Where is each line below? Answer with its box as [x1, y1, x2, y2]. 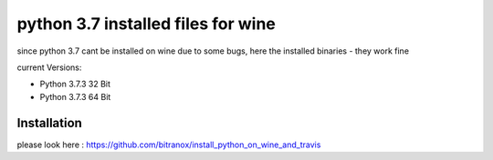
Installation [16, 115, 82, 131]
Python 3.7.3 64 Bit [39, 91, 111, 102]
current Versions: [16, 62, 82, 73]
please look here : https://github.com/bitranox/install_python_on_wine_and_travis [16, 139, 321, 150]
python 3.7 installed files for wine [16, 14, 276, 34]
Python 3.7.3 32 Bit [39, 78, 111, 90]
